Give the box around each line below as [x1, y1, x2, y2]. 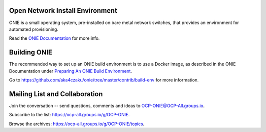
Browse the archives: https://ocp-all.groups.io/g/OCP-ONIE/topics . [9, 121, 145, 127]
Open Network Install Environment [9, 6, 118, 15]
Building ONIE [9, 48, 53, 56]
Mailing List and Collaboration [9, 90, 103, 98]
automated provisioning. [9, 26, 59, 32]
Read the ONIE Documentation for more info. [9, 35, 100, 41]
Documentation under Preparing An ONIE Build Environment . [9, 68, 133, 74]
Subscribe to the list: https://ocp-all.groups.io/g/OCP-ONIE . [9, 112, 130, 118]
